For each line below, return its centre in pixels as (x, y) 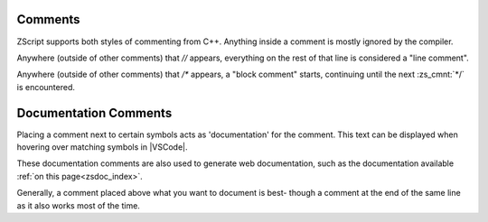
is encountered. (46, 87)
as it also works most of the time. (78, 205)
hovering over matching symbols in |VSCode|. (103, 147)
